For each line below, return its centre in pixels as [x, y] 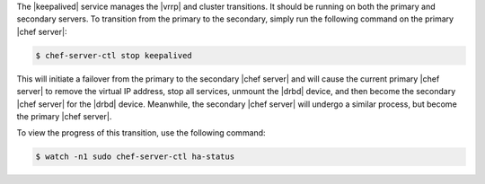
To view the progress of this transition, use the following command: [141, 133]
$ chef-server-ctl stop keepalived [114, 55]
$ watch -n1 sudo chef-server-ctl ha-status [135, 157]
